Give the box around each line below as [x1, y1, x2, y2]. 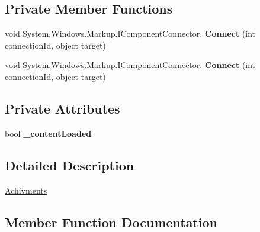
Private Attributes [5, 99, 120, 117]
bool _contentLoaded [5, 127, 92, 139]
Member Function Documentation [5, 212, 218, 231]
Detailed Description [5, 156, 134, 174]
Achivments [5, 183, 47, 196]
